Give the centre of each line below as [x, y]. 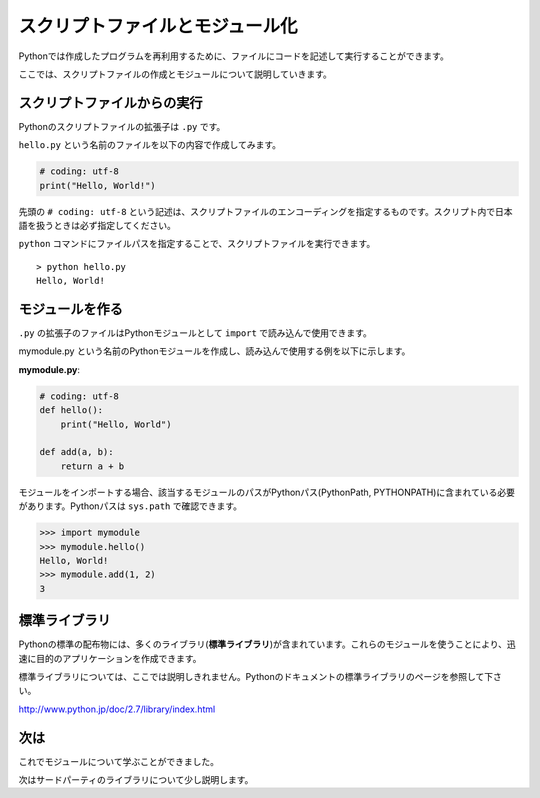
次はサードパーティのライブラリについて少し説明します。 [136, 780]
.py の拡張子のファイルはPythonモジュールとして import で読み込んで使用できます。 [195, 333]
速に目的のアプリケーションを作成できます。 [110, 658]
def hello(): [71, 410]
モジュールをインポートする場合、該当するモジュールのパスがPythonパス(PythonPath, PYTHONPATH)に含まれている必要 [266, 492]
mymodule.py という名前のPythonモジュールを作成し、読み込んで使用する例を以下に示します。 [214, 351]
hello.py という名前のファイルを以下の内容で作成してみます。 [150, 145]
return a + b [92, 466]
